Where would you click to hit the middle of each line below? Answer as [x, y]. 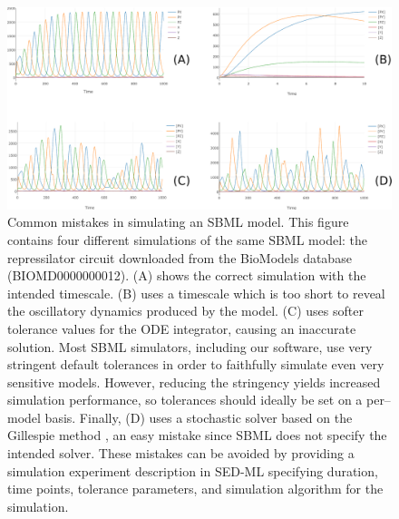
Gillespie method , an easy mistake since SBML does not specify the [197, 435]
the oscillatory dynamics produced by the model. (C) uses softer [185, 311]
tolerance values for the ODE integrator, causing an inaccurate [182, 328]
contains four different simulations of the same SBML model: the [188, 239]
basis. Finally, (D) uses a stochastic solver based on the [199, 417]
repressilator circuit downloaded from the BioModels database [180, 257]
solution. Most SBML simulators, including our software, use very [190, 346]
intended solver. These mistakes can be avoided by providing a [181, 453]
